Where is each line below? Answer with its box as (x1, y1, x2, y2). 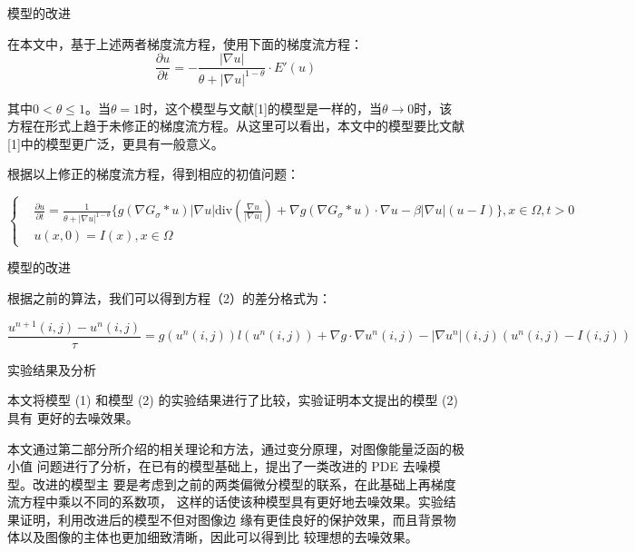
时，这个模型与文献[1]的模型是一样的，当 (140, 98, 382, 117)
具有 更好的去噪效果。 (7, 408, 139, 427)
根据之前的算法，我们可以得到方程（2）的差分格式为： (7, 289, 331, 307)
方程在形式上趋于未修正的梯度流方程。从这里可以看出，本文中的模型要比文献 (7, 116, 464, 135)
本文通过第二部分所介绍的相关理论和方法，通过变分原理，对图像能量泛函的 (7, 439, 452, 458)
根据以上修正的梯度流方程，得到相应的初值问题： (7, 164, 299, 183)
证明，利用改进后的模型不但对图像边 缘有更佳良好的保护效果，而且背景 (19, 509, 444, 528)
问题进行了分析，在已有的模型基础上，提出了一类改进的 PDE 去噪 (36, 457, 428, 476)
